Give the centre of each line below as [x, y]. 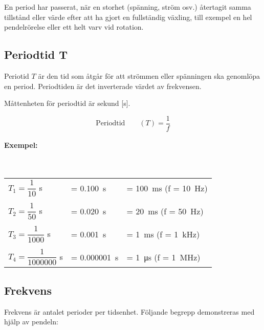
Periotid [17, 75]
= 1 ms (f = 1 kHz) [163, 234]
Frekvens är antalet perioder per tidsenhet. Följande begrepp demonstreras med [129, 311]
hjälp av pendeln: [31, 322]
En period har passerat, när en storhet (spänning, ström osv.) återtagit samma [128, 7]
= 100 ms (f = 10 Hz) [167, 188]
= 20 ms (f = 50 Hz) [165, 211]
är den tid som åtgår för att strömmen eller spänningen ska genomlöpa [149, 75]
